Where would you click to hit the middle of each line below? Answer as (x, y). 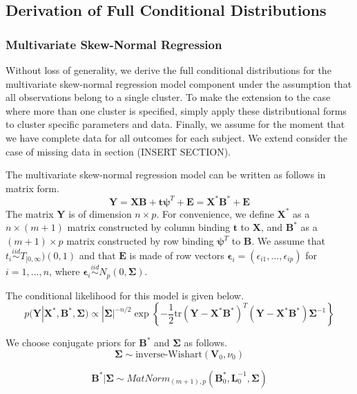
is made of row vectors (177, 255)
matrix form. (32, 188)
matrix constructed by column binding (148, 227)
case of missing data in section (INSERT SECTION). (118, 151)
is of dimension (100, 213)
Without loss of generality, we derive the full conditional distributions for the (168, 70)
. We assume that (289, 241)
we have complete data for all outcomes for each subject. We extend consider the (176, 137)
